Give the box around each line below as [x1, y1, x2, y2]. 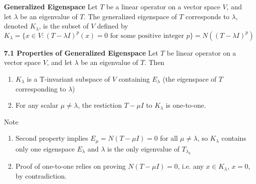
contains [221, 133, 246, 143]
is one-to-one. [166, 100, 206, 110]
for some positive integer [110, 32, 184, 39]
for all [160, 133, 178, 143]
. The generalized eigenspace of [84, 11, 177, 21]
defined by [97, 21, 128, 31]
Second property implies [15, 133, 88, 143]
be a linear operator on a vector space [106, 1, 221, 11]
